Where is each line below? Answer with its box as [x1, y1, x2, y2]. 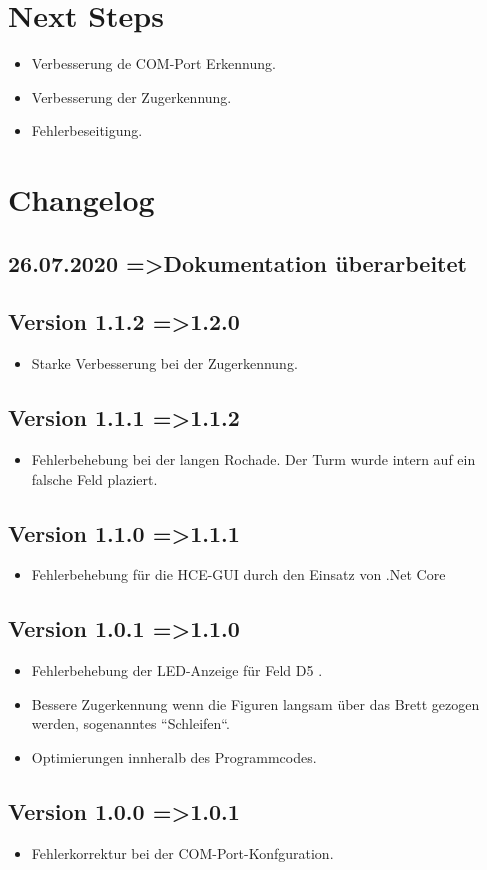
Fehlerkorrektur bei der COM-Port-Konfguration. [31, 842, 334, 863]
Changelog [8, 179, 155, 220]
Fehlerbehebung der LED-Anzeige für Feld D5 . [31, 660, 323, 681]
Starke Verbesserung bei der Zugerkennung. [31, 353, 298, 374]
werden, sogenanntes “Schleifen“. [31, 713, 230, 734]
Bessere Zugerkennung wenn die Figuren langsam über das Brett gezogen [31, 693, 480, 714]
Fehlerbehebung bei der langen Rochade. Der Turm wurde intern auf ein [31, 449, 476, 470]
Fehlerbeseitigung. [31, 120, 143, 141]
